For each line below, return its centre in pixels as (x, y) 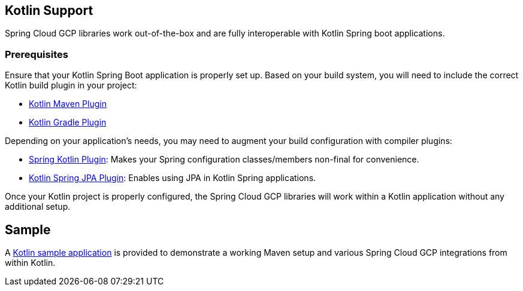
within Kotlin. (30, 263)
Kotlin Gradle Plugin (68, 122)
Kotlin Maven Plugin (68, 104)
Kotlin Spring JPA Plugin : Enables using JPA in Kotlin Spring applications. (173, 178)
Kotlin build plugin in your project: (71, 85)
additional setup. (38, 207)
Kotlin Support (49, 10)
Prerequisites (37, 54)
